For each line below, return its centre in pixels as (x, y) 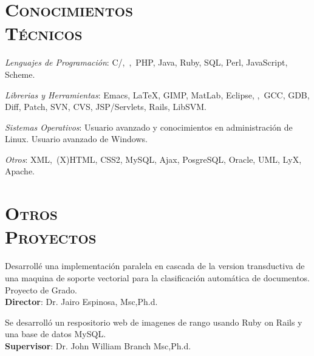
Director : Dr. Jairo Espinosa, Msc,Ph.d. (81, 302)
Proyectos (51, 237)
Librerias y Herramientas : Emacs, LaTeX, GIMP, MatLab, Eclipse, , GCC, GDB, (157, 94)
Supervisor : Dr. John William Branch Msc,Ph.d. (98, 345)
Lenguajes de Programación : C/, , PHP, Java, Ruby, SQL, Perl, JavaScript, (146, 62)
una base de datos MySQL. (56, 334)
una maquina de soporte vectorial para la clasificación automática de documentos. (158, 277)
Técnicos (44, 33)
